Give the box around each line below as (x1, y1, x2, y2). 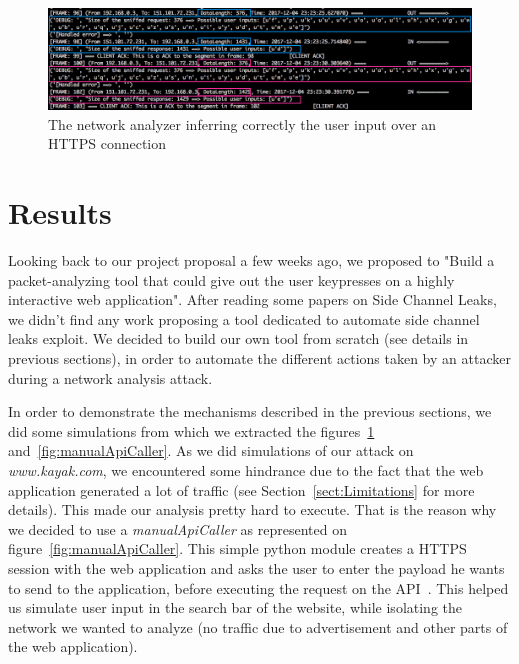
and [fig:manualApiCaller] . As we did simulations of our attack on (8, 440, 414, 461)
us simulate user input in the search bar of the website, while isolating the (8, 597, 463, 618)
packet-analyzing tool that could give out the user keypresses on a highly (8, 269, 455, 290)
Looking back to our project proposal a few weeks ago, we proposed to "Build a (8, 250, 495, 271)
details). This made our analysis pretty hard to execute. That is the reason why (8, 499, 497, 520)
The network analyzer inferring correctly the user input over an (48, 113, 437, 134)
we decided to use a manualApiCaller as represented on (8, 518, 347, 539)
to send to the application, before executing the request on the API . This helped (8, 577, 509, 598)
